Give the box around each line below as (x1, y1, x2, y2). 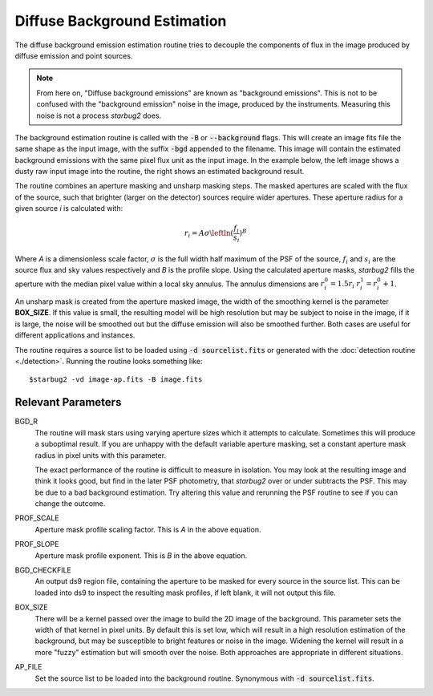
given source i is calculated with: (14, 204, 123, 213)
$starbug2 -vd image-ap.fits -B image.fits (29, 375, 203, 384)
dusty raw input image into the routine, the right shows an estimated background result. (14, 167, 305, 176)
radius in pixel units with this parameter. (34, 450, 167, 460)
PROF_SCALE (14, 513, 59, 523)
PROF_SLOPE (14, 540, 59, 549)
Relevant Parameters (14, 395, 122, 409)
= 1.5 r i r (330, 279, 361, 290)
